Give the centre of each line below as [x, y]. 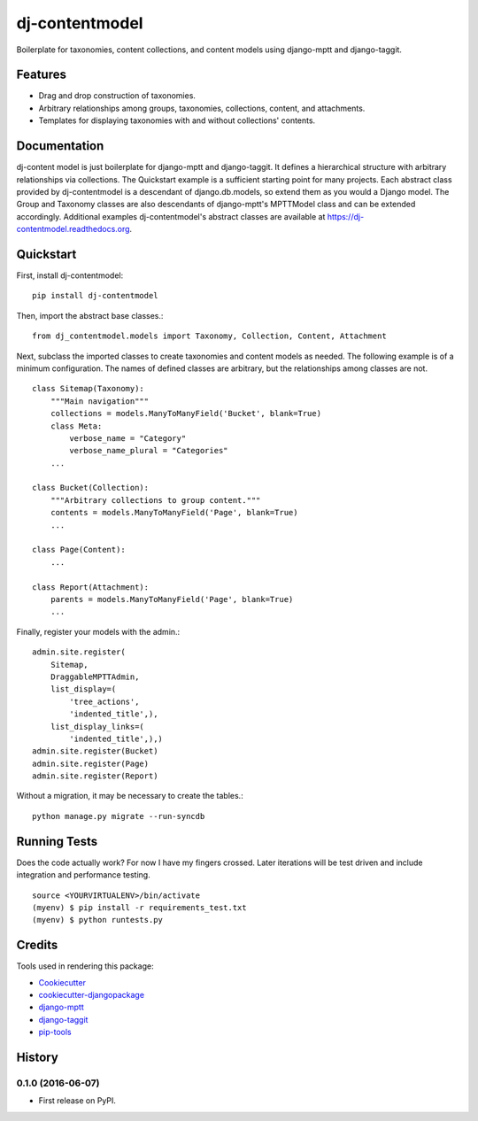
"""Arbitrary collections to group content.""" [155, 500]
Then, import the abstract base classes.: [90, 315]
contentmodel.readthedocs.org [73, 229]
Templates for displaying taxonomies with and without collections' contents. [177, 120]
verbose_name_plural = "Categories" [149, 451]
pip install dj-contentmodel [95, 296]
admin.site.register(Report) [95, 776]
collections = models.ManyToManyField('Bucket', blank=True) [186, 414]
